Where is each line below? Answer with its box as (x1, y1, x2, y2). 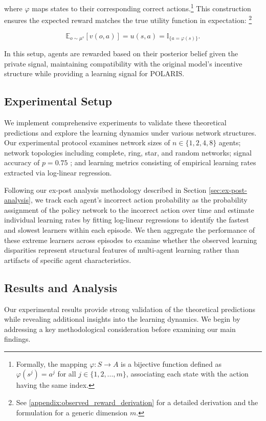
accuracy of (4, 157, 40, 168)
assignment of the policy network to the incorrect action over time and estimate (4, 204, 254, 215)
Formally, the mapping (16, 358, 87, 369)
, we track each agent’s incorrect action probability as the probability (30, 194, 248, 205)
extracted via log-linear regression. (4, 167, 112, 178)
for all (57, 368, 76, 379)
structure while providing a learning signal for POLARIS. (4, 68, 185, 79)
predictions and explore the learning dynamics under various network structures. (4, 127, 257, 138)
